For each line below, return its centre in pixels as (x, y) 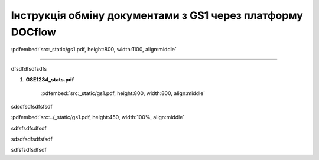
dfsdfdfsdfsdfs (29, 68)
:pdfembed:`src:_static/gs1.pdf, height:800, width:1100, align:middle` (94, 50)
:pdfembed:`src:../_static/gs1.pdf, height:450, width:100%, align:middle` (98, 117)
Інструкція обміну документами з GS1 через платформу (157, 15)
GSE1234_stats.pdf (50, 80)
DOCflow (33, 32)
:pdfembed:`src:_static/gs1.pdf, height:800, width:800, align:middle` (123, 93)
